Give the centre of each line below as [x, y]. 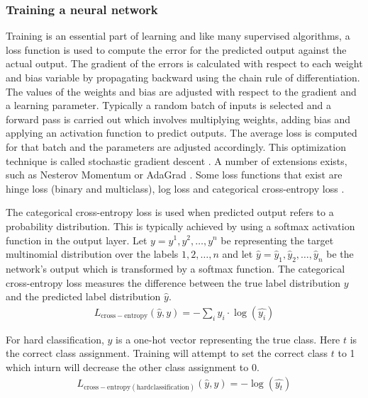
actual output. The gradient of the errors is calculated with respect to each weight [184, 63]
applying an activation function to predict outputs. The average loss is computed [182, 133]
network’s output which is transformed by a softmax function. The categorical [175, 268]
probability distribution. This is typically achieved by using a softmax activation [180, 226]
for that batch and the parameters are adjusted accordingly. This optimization [176, 146]
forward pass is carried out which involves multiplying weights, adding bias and [178, 119]
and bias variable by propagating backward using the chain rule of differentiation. [183, 77]
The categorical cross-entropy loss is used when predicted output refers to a [170, 212]
